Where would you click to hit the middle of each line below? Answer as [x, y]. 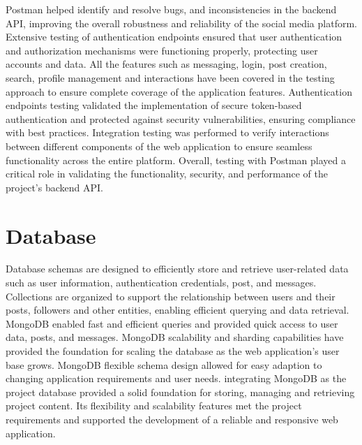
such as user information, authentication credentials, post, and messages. [161, 283]
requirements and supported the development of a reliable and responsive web [172, 419]
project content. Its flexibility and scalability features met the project [154, 406]
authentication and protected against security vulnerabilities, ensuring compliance [181, 118]
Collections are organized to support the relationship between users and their [171, 296]
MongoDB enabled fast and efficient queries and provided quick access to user [172, 323]
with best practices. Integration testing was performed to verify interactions [167, 132]
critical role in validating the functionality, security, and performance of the [167, 174]
